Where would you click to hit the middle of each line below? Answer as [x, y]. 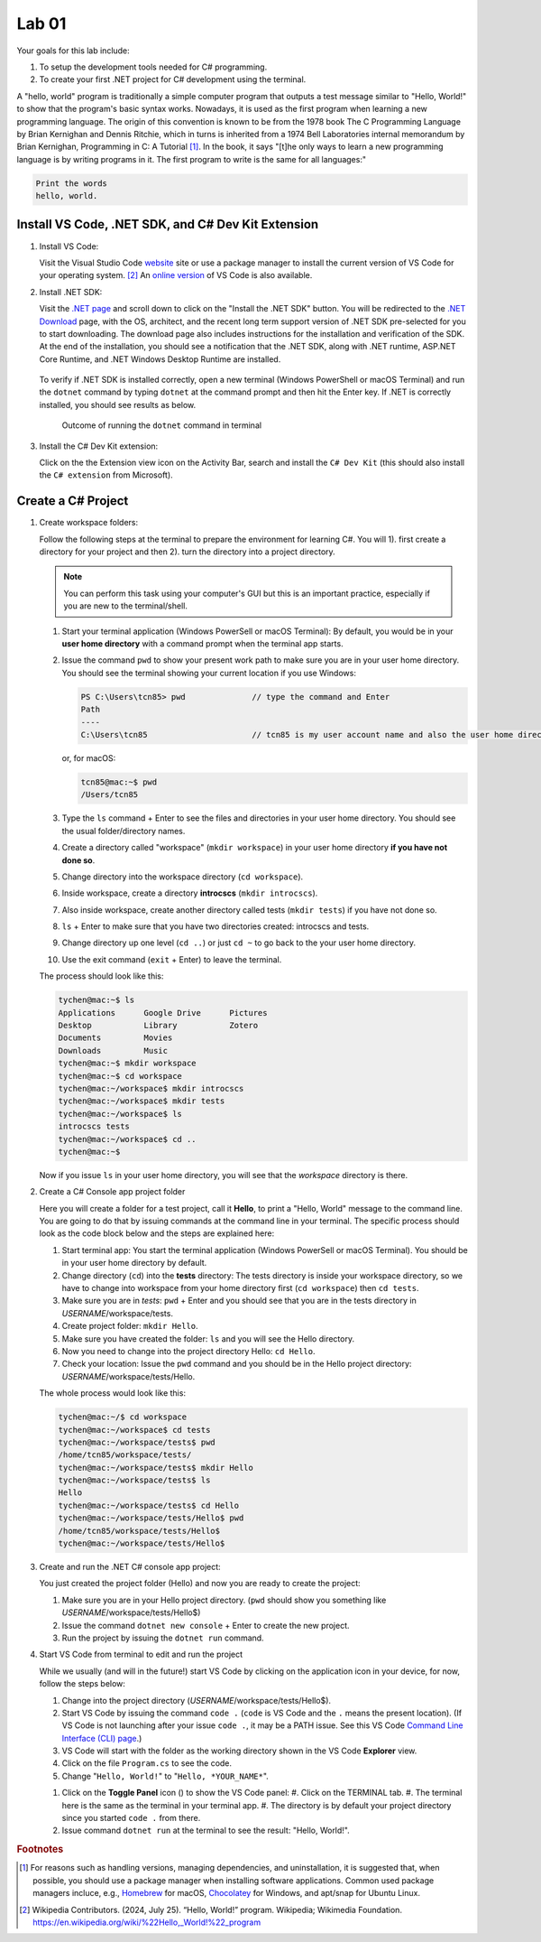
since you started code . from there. [131, 1818]
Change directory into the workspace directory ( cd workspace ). [183, 877]
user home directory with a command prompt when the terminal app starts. [202, 644]
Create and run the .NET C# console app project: [130, 1567]
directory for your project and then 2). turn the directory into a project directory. [187, 552]
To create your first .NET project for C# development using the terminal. [173, 79]
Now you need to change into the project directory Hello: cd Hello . [188, 1351]
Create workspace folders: [89, 523]
